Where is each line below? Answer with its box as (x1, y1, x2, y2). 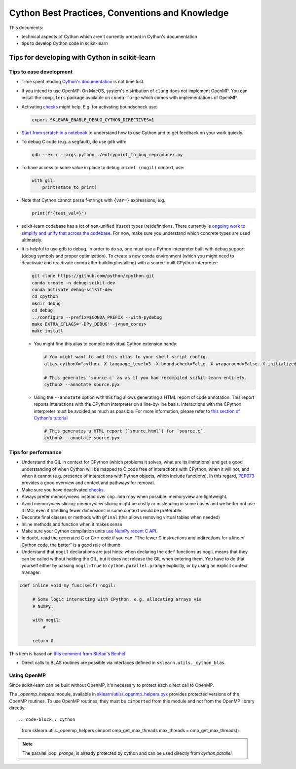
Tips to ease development (9, 69, 73, 75)
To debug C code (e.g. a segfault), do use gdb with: (21, 139, 127, 145)
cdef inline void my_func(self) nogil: (19, 583, 116, 589)
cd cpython (32, 294, 58, 299)
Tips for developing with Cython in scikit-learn (9, 53, 155, 62)
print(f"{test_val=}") (32, 210, 87, 216)
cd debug (32, 308, 53, 313)
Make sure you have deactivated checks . (21, 487, 105, 492)
